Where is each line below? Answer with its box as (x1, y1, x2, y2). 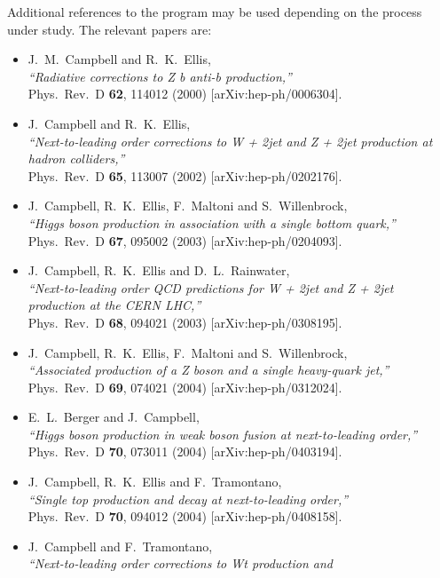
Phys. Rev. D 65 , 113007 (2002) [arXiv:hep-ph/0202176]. (27, 166, 342, 185)
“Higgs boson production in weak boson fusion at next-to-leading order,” (27, 424, 418, 443)
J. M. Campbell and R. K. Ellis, (27, 50, 211, 68)
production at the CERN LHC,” (27, 296, 201, 314)
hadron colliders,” (27, 149, 125, 168)
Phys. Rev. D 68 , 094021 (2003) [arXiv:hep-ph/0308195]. (27, 313, 342, 331)
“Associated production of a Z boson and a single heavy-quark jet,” (27, 360, 389, 379)
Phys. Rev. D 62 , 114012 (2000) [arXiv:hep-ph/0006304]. (27, 84, 342, 103)
